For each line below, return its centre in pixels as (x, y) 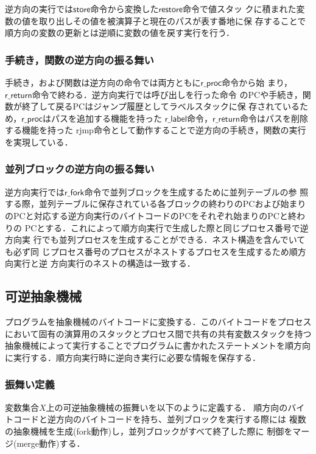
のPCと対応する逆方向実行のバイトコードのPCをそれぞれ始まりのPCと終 (151, 215)
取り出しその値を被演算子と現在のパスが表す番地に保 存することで (172, 20)
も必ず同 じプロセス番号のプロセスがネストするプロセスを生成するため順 (151, 251)
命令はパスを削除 (274, 118)
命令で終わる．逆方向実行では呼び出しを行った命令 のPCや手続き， (167, 94)
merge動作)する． (51, 443)
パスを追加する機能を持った (107, 118)
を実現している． (39, 141)
